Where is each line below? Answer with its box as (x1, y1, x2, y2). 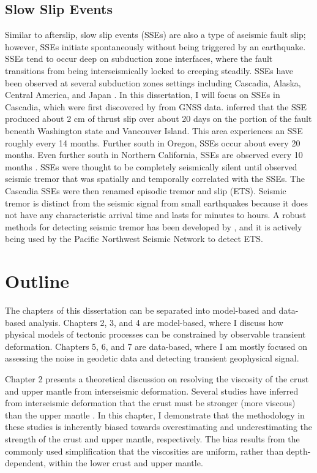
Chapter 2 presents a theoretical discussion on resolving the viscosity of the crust (5, 372, 309, 385)
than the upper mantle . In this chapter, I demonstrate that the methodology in (5, 408, 305, 421)
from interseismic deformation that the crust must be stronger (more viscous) (5, 396, 296, 409)
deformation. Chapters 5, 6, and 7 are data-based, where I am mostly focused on (5, 339, 307, 352)
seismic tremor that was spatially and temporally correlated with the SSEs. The (5, 172, 305, 185)
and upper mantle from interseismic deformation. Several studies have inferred (5, 384, 299, 397)
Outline (5, 268, 70, 293)
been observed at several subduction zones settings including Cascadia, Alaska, (5, 76, 301, 89)
